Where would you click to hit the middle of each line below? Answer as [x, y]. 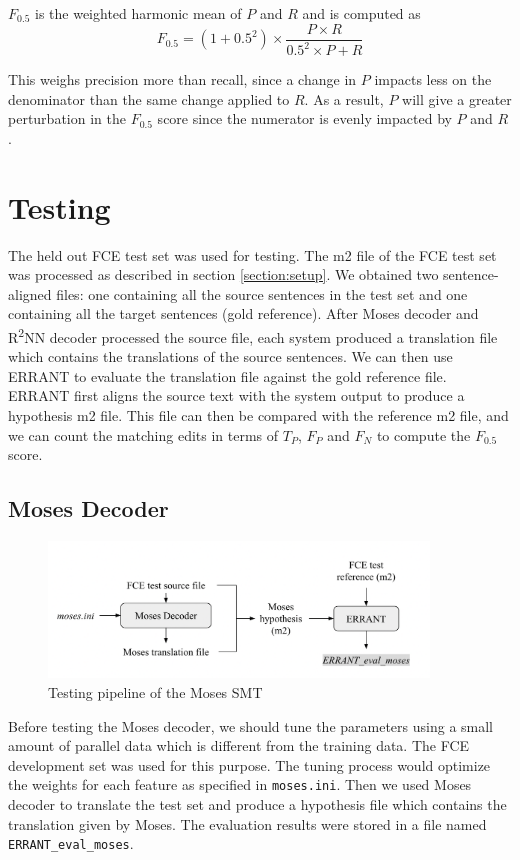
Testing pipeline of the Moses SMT [155, 691]
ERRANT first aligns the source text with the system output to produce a [236, 395]
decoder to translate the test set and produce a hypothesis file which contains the [257, 804]
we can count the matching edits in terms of [143, 434]
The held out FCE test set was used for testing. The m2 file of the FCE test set [252, 254]
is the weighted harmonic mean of [138, 13]
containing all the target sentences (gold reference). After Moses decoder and [243, 313]
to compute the [423, 434]
